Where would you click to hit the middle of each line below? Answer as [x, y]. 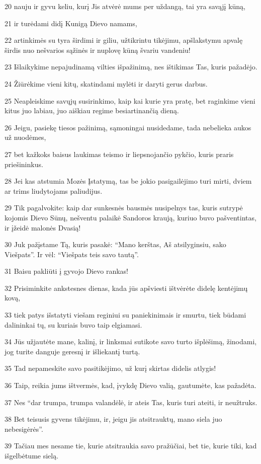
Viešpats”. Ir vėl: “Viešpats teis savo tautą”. [72, 254]
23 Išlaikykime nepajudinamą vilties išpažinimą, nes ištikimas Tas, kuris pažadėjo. [131, 67]
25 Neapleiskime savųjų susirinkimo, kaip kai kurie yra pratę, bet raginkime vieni [130, 100]
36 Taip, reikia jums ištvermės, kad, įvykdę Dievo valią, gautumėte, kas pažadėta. [130, 385]
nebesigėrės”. [24, 429]
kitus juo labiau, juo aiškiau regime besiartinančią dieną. [92, 110]
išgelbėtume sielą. [32, 455]
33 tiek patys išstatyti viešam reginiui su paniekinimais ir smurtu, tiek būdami [125, 315]
